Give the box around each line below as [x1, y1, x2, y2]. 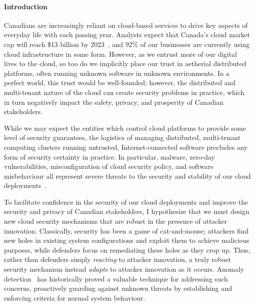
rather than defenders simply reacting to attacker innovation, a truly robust [4, 254, 231, 264]
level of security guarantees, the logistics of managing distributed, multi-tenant [4, 132, 241, 142]
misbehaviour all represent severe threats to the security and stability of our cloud [4, 170, 251, 181]
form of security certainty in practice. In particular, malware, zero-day [4, 151, 215, 162]
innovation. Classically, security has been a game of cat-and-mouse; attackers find [4, 225, 249, 235]
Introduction [4, 1, 48, 11]
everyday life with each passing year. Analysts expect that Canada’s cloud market [4, 29, 250, 40]
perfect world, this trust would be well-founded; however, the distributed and [4, 77, 236, 88]
